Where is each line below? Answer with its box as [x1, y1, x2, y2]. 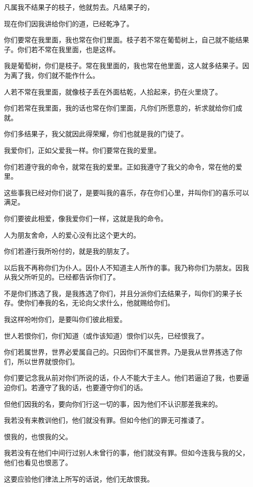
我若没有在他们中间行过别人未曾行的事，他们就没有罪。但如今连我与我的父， [4, 448, 249, 458]
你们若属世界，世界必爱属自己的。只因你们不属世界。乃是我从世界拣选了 [4, 347, 235, 357]
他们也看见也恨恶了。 [4, 457, 72, 467]
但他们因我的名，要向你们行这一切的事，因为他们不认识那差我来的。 [4, 398, 222, 409]
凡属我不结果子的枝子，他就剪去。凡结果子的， [4, 2, 154, 12]
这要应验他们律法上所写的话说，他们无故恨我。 [4, 473, 154, 484]
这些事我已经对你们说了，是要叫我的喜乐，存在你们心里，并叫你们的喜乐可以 [4, 187, 249, 197]
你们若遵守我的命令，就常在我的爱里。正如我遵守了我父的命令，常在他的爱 [4, 161, 242, 171]
